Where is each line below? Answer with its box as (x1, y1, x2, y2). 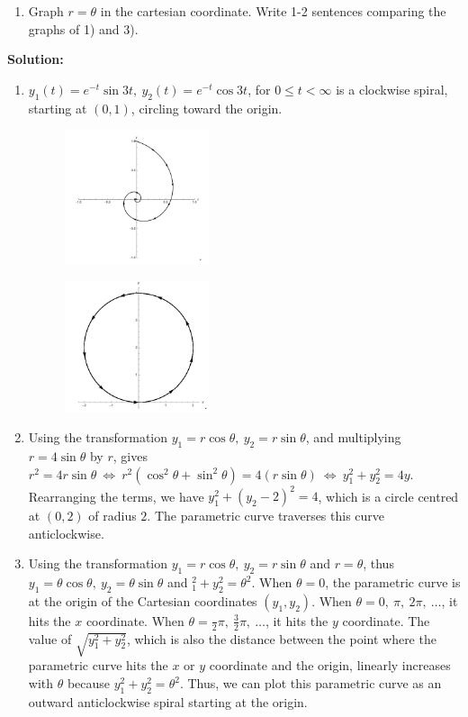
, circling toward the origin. (130, 98, 283, 117)
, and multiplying (305, 428, 401, 447)
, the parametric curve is (325, 573, 461, 592)
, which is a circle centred (318, 486, 459, 505)
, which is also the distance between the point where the (126, 629, 436, 648)
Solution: (7, 50, 64, 68)
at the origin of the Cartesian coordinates (28, 591, 257, 610)
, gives (112, 446, 148, 465)
